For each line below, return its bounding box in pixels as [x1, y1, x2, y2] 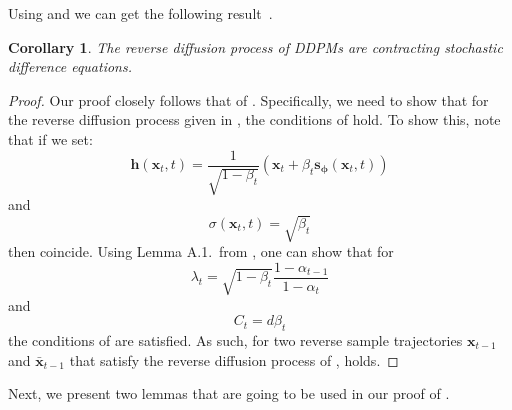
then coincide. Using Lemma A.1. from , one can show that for [8, 241, 394, 262]
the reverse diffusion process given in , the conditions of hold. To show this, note [8, 109, 501, 130]
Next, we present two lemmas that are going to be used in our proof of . [8, 383, 450, 404]
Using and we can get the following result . [8, 3, 273, 23]
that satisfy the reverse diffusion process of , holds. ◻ [69, 349, 399, 370]
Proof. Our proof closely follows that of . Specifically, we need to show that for [8, 89, 489, 110]
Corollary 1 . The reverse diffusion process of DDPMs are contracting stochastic [8, 36, 503, 57]
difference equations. [8, 56, 132, 77]
